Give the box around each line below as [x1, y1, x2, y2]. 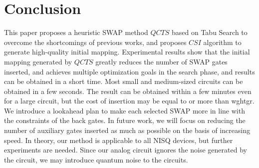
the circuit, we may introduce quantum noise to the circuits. [4, 154, 188, 164]
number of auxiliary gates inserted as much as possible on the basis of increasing [4, 125, 251, 135]
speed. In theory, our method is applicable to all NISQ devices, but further [4, 134, 233, 145]
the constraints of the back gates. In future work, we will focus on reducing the [4, 115, 246, 125]
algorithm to [203, 36, 242, 47]
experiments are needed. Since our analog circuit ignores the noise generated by [4, 144, 247, 155]
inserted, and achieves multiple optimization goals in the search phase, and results [4, 66, 255, 76]
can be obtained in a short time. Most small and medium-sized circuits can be [4, 76, 243, 86]
